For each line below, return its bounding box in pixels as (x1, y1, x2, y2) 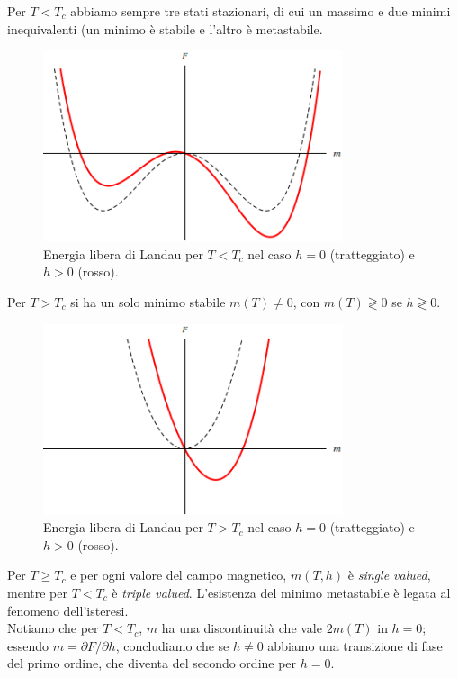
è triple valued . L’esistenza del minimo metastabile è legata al (112, 583, 451, 601)
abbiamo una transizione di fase (267, 636, 443, 655)
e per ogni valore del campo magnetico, (70, 565, 287, 584)
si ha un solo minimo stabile (70, 293, 226, 311)
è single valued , (347, 565, 431, 584)
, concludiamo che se (115, 636, 229, 655)
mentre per (7, 583, 67, 601)
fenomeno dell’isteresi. (7, 601, 129, 619)
